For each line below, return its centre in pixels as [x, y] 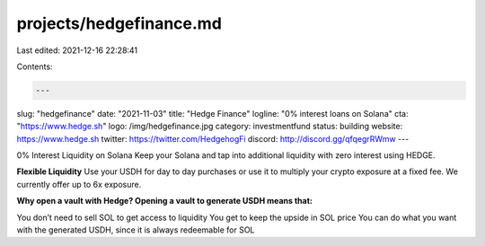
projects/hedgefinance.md [119, 23]
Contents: [35, 66]
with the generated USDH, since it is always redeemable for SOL [136, 230]
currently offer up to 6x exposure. [79, 184]
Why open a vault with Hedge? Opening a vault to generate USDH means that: [165, 201]
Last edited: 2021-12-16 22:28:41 [77, 50]
